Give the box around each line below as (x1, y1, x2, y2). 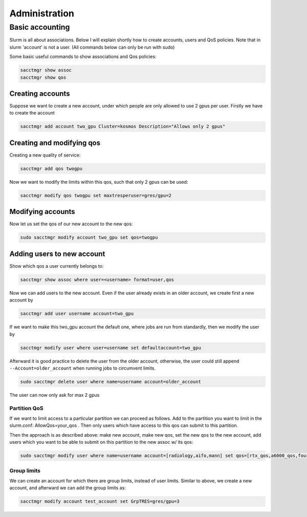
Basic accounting (9, 23, 70, 32)
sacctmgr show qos (20, 74, 67, 80)
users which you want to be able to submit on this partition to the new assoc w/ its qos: (9, 439, 193, 445)
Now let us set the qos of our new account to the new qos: (9, 221, 133, 227)
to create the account (9, 110, 55, 116)
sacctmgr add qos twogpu (20, 165, 83, 171)
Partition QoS (9, 404, 43, 412)
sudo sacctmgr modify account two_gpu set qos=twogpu (20, 234, 158, 241)
